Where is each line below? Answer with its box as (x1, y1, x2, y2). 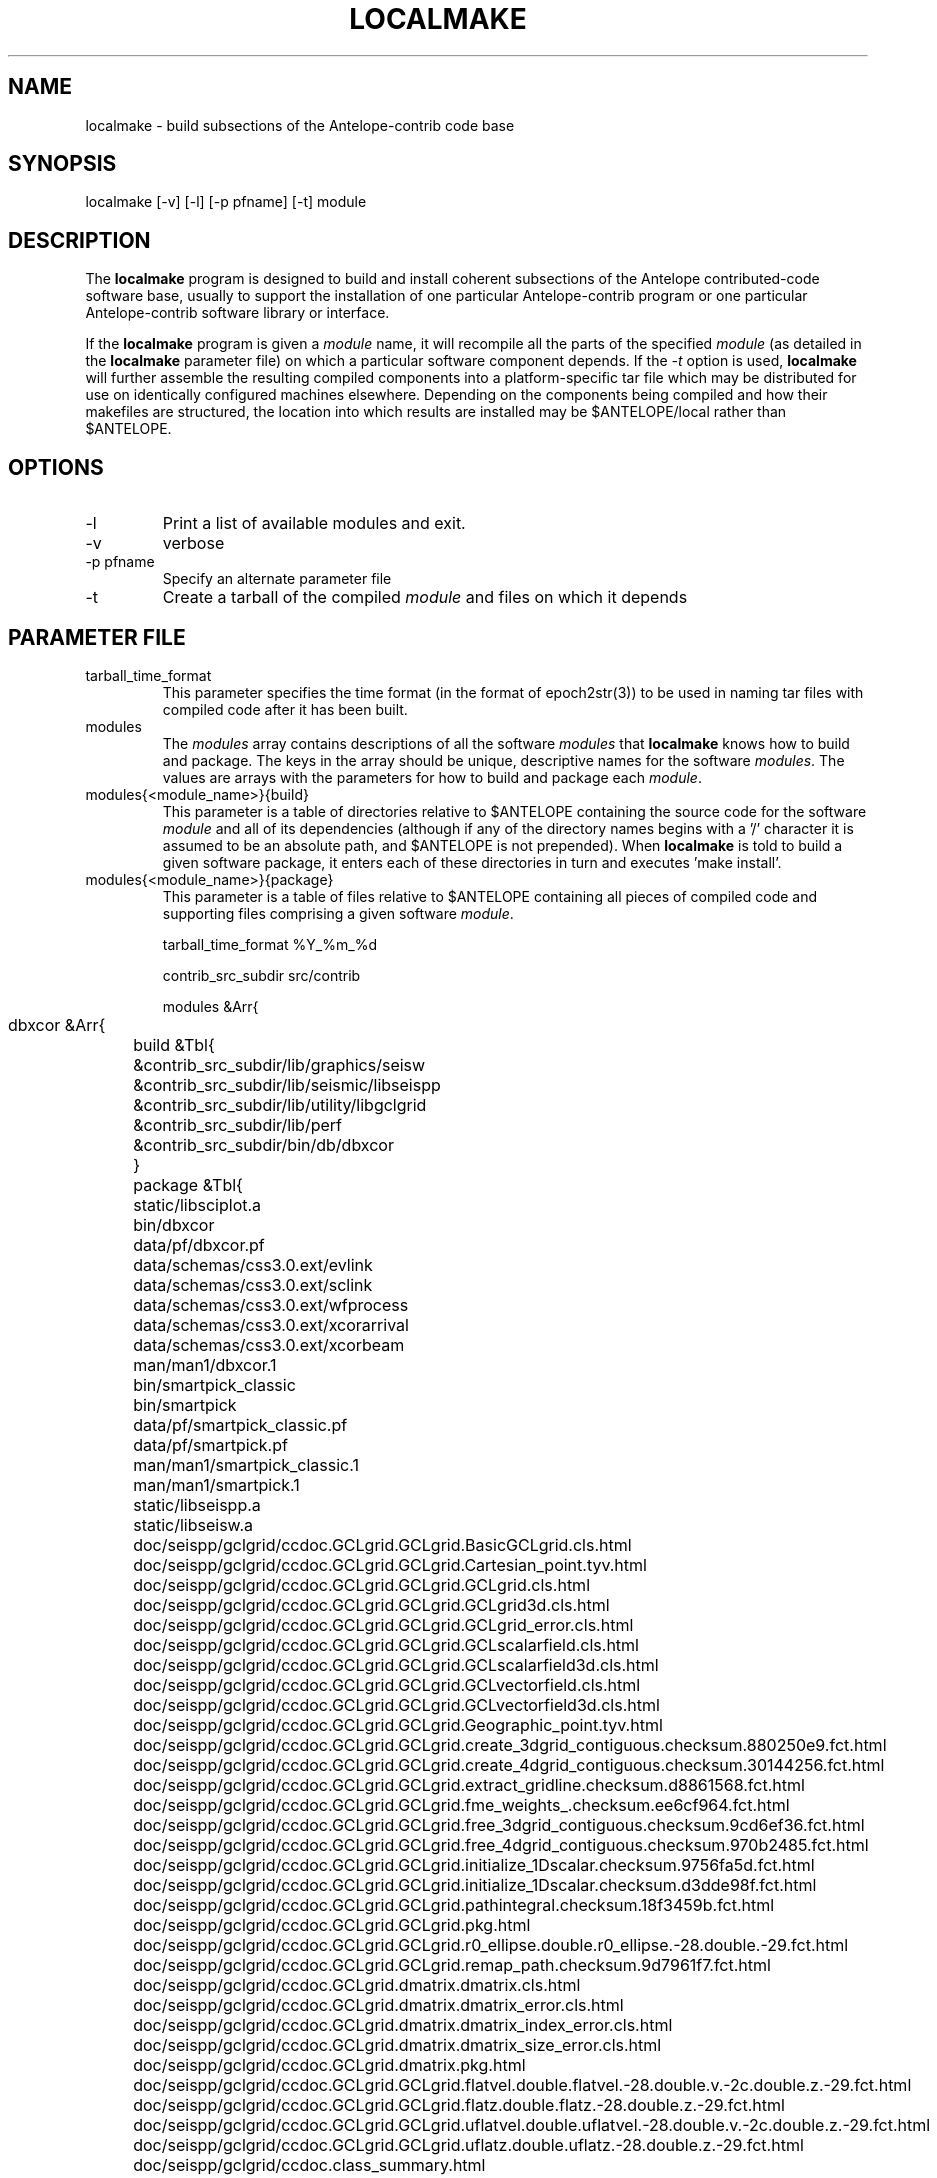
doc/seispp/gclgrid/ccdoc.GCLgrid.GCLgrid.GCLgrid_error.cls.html (133, 1614, 634, 1635)
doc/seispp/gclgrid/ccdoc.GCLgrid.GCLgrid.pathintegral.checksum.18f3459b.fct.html (133, 1894, 775, 1915)
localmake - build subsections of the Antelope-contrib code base (85, 116, 515, 134)
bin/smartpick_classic (133, 1374, 296, 1395)
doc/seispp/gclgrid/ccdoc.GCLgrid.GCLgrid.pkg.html (133, 1914, 531, 1935)
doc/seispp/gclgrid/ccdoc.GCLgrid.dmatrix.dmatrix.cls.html (133, 1974, 581, 1995)
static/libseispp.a (133, 1494, 261, 1515)
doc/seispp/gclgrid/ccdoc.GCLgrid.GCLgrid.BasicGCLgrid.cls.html (133, 1534, 632, 1555)
